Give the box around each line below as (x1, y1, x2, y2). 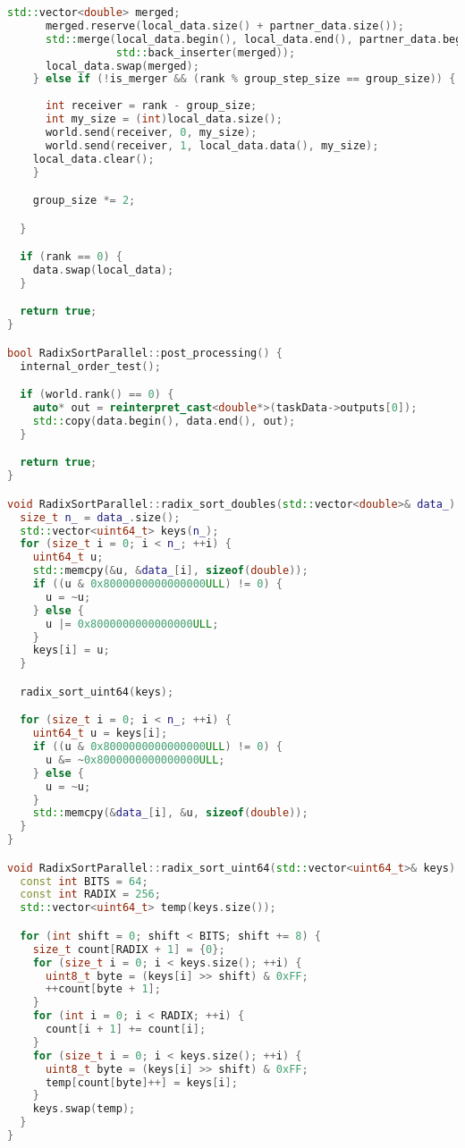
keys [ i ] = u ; (32, 644, 110, 657)
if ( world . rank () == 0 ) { (20, 388, 174, 401)
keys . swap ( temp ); (32, 1102, 136, 1116)
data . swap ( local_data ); (32, 263, 174, 276)
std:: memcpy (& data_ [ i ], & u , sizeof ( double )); (32, 806, 309, 820)
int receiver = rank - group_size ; (45, 99, 258, 113)
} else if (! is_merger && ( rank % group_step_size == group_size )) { (32, 72, 456, 86)
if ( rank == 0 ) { (20, 250, 123, 264)
